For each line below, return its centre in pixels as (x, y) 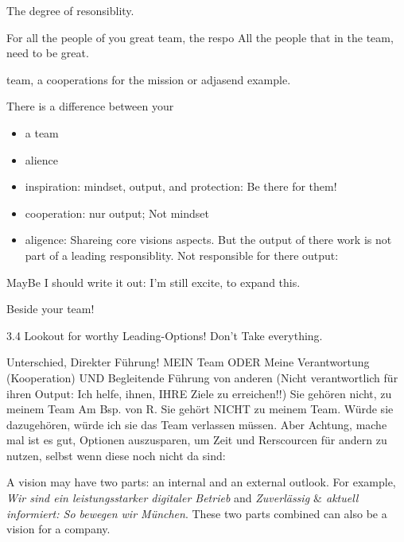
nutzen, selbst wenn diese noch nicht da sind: (116, 455)
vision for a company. (58, 529)
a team (42, 132)
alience (42, 159)
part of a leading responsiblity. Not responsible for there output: (182, 255)
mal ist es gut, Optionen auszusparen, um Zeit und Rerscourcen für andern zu (197, 440)
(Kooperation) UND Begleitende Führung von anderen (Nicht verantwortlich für (202, 377)
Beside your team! (50, 309)
